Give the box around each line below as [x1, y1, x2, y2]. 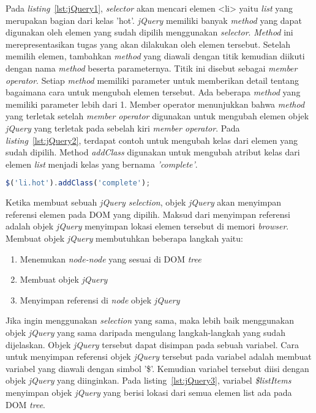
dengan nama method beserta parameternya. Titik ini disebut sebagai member [6, 61, 298, 74]
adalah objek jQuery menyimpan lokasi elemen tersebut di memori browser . [6, 220, 289, 233]
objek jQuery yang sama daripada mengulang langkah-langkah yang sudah [6, 326, 285, 338]
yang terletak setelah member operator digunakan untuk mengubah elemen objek [6, 110, 309, 122]
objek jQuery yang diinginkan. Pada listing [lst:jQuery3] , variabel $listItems [6, 374, 292, 387]
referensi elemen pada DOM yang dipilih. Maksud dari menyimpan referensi [6, 207, 290, 220]
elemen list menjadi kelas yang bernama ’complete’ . [6, 157, 198, 170]
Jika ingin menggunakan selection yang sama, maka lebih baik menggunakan [6, 314, 295, 327]
